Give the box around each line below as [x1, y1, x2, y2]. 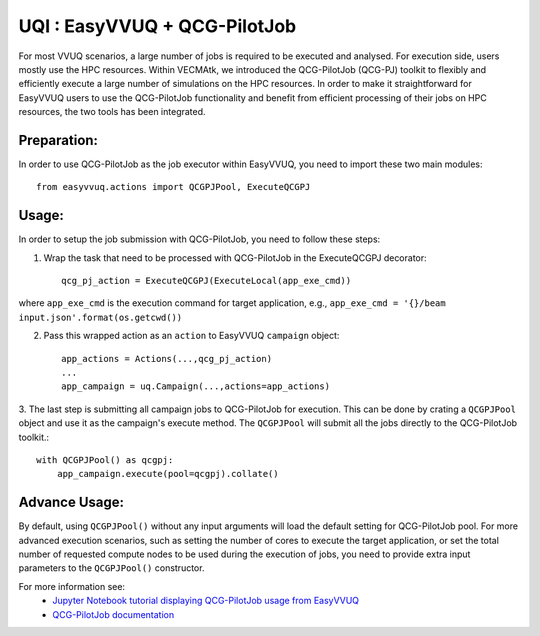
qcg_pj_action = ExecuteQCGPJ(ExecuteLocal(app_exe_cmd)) [61, 275, 352, 287]
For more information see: [18, 580, 125, 592]
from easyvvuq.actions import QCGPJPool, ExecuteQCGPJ [36, 181, 311, 193]
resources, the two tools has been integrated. [18, 106, 206, 118]
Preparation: [18, 131, 99, 149]
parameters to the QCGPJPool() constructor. [18, 562, 205, 574]
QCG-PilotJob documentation [52, 608, 175, 620]
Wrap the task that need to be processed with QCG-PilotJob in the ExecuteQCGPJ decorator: [43, 251, 427, 264]
